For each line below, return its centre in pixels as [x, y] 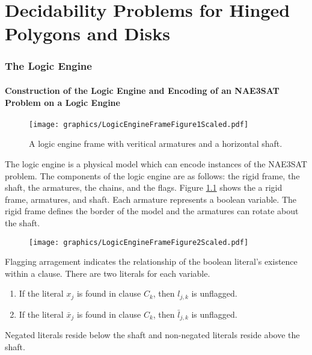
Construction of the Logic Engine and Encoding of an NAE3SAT [142, 90]
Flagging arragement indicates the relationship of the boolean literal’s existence [151, 261]
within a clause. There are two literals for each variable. [108, 273]
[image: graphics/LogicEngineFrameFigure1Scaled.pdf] [139, 124]
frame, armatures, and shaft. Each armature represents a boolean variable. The [151, 199]
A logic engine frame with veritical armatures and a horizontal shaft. [156, 144]
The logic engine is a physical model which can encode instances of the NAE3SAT [156, 164]
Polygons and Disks [87, 33]
